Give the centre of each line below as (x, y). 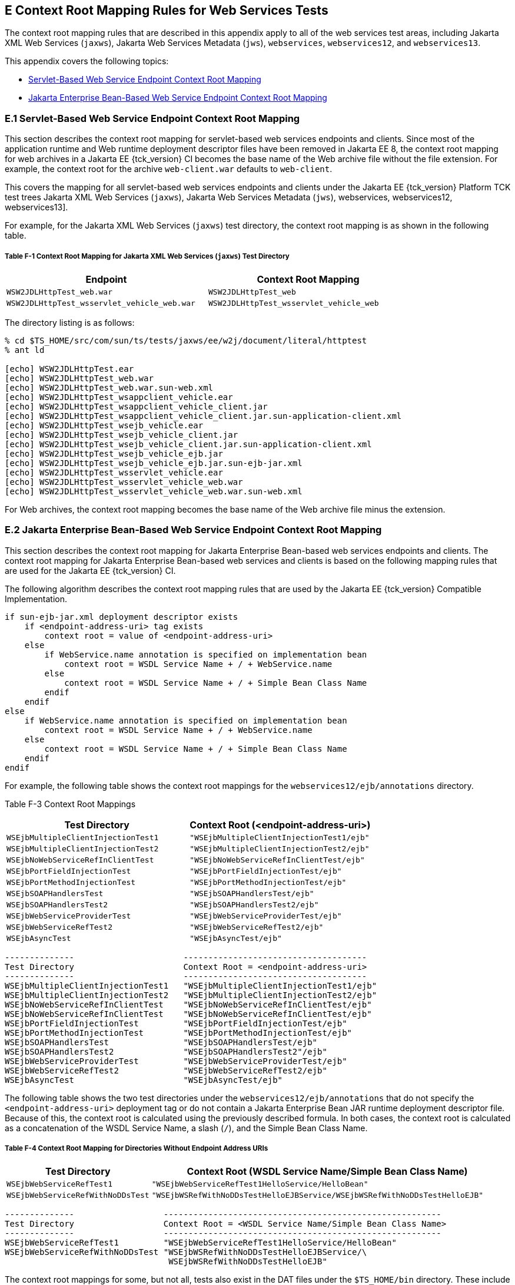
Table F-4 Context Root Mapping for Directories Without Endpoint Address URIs (137, 1149)
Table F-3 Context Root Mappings (70, 804)
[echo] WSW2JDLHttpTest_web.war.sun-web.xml (109, 387)
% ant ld (25, 350)
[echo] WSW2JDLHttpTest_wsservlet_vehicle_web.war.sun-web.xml (154, 491)
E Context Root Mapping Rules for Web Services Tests (167, 10)
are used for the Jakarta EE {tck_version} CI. (90, 570)
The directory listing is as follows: (70, 322)
